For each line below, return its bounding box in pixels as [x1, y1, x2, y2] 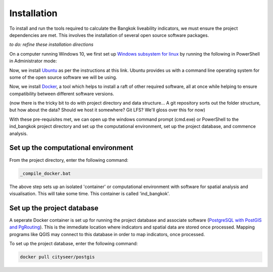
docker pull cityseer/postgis [20, 254, 95, 260]
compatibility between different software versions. [9, 90, 115, 97]
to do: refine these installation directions [9, 41, 94, 48]
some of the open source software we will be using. [9, 74, 117, 80]
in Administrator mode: [9, 58, 57, 64]
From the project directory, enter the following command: [9, 157, 128, 163]
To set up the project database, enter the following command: [9, 240, 138, 246]
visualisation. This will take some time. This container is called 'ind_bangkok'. [9, 190, 170, 197]
